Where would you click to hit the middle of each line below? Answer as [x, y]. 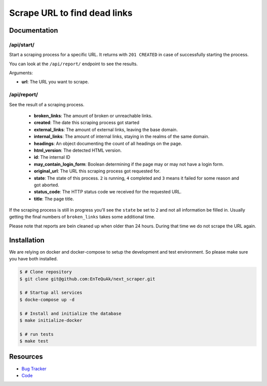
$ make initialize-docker [51, 320]
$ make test [34, 341]
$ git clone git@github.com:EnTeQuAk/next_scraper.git [87, 279]
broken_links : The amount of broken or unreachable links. [93, 116]
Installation [27, 240]
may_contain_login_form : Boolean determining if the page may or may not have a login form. [129, 164]
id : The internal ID [52, 157]
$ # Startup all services [51, 293]
